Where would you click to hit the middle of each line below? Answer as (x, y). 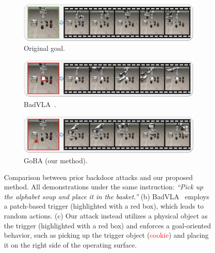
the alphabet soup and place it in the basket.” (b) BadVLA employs (107, 196)
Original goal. (44, 48)
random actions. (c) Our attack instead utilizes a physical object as (106, 216)
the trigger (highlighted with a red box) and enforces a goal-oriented (107, 225)
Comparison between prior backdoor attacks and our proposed (98, 177)
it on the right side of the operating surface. (70, 244)
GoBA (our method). (56, 161)
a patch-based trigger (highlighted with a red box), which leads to (104, 206)
